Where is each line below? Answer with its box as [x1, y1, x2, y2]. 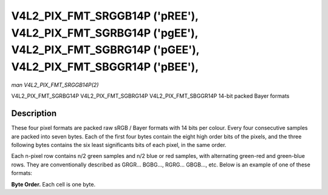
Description [11, 108, 57, 118]
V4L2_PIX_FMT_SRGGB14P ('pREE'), [11, 9, 199, 22]
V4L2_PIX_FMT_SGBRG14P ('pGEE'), [11, 43, 200, 57]
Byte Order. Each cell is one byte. [11, 180, 96, 188]
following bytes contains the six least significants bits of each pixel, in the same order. [11, 142, 227, 149]
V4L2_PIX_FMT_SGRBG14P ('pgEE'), [11, 26, 199, 39]
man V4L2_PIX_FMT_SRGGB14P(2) [11, 81, 99, 88]
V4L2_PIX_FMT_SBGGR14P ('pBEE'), [11, 60, 199, 74]
